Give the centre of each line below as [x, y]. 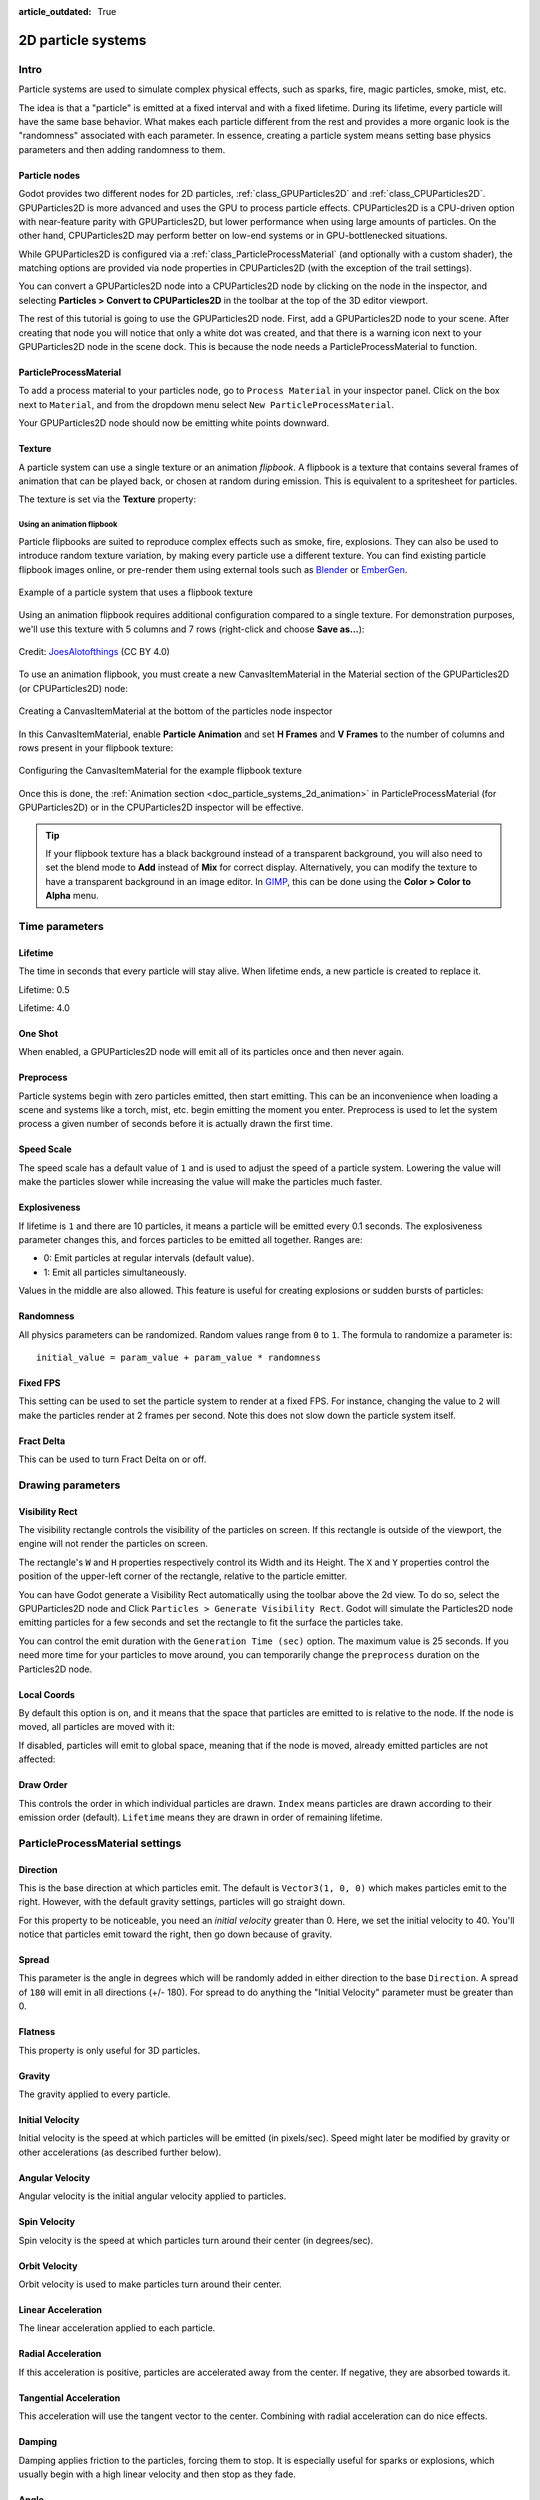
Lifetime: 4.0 [44, 1007]
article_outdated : [55, 11]
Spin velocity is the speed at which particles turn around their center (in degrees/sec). [196, 2240]
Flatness [37, 2032]
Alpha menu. [72, 896]
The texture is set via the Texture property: [107, 499]
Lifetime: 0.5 [44, 989]
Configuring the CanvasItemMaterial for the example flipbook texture [160, 771]
